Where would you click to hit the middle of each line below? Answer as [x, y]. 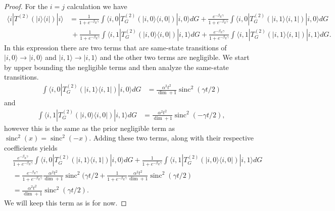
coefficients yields [31, 147]
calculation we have [97, 6]
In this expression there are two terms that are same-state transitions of [115, 47]
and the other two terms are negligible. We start [175, 57]
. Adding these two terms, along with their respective [172, 138]
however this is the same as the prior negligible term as [90, 128]
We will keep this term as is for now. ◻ [65, 202]
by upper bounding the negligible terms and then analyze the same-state [116, 67]
